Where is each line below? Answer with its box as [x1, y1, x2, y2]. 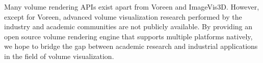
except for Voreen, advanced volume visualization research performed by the [4, 11, 242, 22]
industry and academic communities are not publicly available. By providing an [4, 21, 253, 32]
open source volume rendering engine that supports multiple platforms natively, [4, 31, 253, 41]
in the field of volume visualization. [4, 50, 114, 61]
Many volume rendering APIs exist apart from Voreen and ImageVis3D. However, [4, 2, 259, 12]
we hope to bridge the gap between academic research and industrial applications [4, 41, 258, 51]
